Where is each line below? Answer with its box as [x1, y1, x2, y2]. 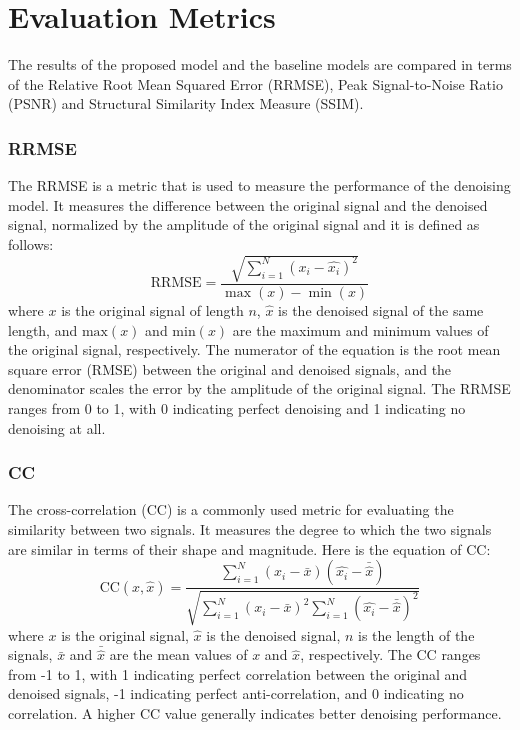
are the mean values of [109, 644, 248, 665]
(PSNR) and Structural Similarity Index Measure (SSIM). [8, 93, 364, 114]
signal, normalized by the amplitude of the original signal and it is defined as [8, 214, 480, 235]
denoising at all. [8, 417, 106, 438]
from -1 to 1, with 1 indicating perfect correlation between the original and [8, 663, 468, 684]
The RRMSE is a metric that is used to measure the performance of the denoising [8, 175, 511, 196]
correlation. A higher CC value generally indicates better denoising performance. [8, 703, 502, 724]
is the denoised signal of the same [278, 300, 484, 321]
